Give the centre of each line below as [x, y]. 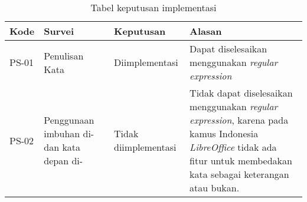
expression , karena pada [239, 120]
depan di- [63, 160]
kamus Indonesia [224, 133]
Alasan [206, 31]
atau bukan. [215, 188]
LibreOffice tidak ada [233, 147]
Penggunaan [69, 120]
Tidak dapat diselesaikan [241, 93]
